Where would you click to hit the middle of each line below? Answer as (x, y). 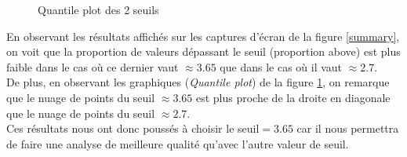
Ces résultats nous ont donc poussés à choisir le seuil (133, 128)
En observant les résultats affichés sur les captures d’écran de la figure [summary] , (203, 36)
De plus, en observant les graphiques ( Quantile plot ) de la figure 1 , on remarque (198, 82)
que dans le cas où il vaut (281, 66)
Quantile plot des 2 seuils (98, 9)
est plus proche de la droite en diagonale (293, 97)
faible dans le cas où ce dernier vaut (93, 66)
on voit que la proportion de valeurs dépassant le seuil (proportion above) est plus (203, 51)
